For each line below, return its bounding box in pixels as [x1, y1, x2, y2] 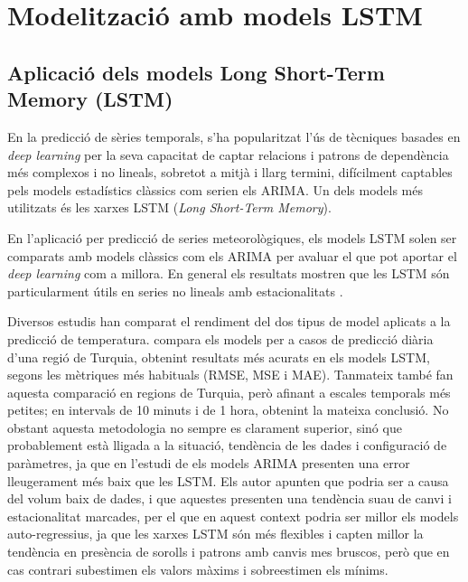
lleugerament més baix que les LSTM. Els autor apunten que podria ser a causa [7, 471, 449, 490]
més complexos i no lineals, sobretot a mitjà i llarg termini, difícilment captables [7, 163, 453, 182]
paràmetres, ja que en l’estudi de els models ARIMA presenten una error [7, 454, 410, 473]
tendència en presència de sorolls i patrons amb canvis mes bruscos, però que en [7, 542, 450, 561]
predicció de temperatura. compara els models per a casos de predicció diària [7, 329, 434, 348]
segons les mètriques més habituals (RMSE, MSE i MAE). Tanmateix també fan [7, 365, 454, 384]
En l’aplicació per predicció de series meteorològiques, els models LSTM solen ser [7, 228, 457, 247]
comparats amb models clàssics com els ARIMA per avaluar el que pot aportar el [7, 246, 457, 265]
